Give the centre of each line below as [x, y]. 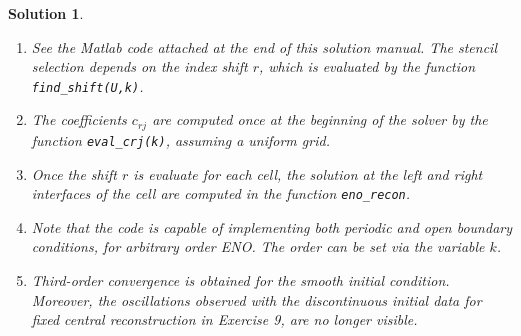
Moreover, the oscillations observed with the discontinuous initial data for [256, 299]
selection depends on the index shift [139, 66]
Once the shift [74, 173]
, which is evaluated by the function [367, 66]
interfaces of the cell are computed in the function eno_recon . [221, 193]
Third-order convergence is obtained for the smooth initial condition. [240, 279]
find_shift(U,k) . [87, 85]
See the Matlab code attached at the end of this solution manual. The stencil [264, 46]
